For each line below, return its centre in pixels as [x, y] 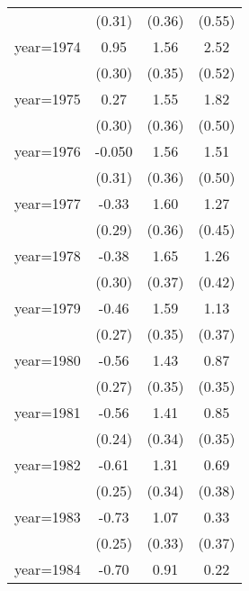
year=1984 [48, 569]
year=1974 [48, 46]
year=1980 [48, 360]
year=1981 [48, 412]
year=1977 [48, 203]
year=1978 [48, 255]
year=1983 [48, 517]
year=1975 [48, 99]
